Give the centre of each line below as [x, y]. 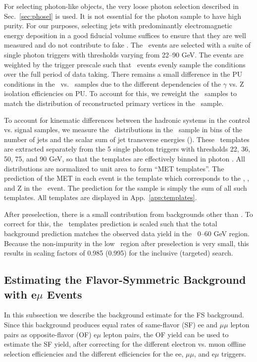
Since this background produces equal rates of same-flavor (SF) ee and [111, 325]
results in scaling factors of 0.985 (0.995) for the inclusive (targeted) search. [119, 253]
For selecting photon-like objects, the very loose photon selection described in [121, 6]
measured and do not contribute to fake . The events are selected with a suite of [128, 45]
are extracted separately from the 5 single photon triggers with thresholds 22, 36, [127, 149]
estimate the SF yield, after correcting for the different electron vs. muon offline [125, 344]
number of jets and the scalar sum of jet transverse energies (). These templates [127, 139]
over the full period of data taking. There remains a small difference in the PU [123, 74]
